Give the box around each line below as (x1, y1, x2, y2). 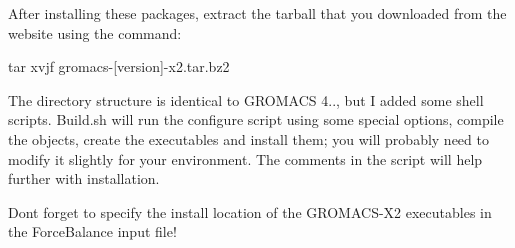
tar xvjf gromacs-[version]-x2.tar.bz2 (8, 56, 230, 77)
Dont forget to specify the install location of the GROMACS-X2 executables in (8, 201, 492, 222)
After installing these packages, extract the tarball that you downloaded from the (8, 3, 507, 23)
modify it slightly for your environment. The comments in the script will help (8, 148, 483, 169)
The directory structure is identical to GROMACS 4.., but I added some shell (8, 89, 484, 110)
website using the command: (8, 22, 182, 43)
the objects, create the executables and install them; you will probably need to (8, 128, 489, 149)
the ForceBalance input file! (8, 221, 177, 242)
